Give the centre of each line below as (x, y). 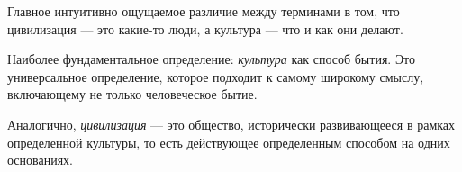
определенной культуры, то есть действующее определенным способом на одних (229, 142)
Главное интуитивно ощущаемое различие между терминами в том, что (204, 11)
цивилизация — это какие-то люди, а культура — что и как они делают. (205, 28)
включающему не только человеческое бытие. (132, 94)
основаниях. (41, 160)
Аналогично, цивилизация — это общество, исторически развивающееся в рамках (231, 124)
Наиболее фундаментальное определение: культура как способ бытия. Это (212, 59)
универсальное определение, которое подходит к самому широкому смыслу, (216, 76)
